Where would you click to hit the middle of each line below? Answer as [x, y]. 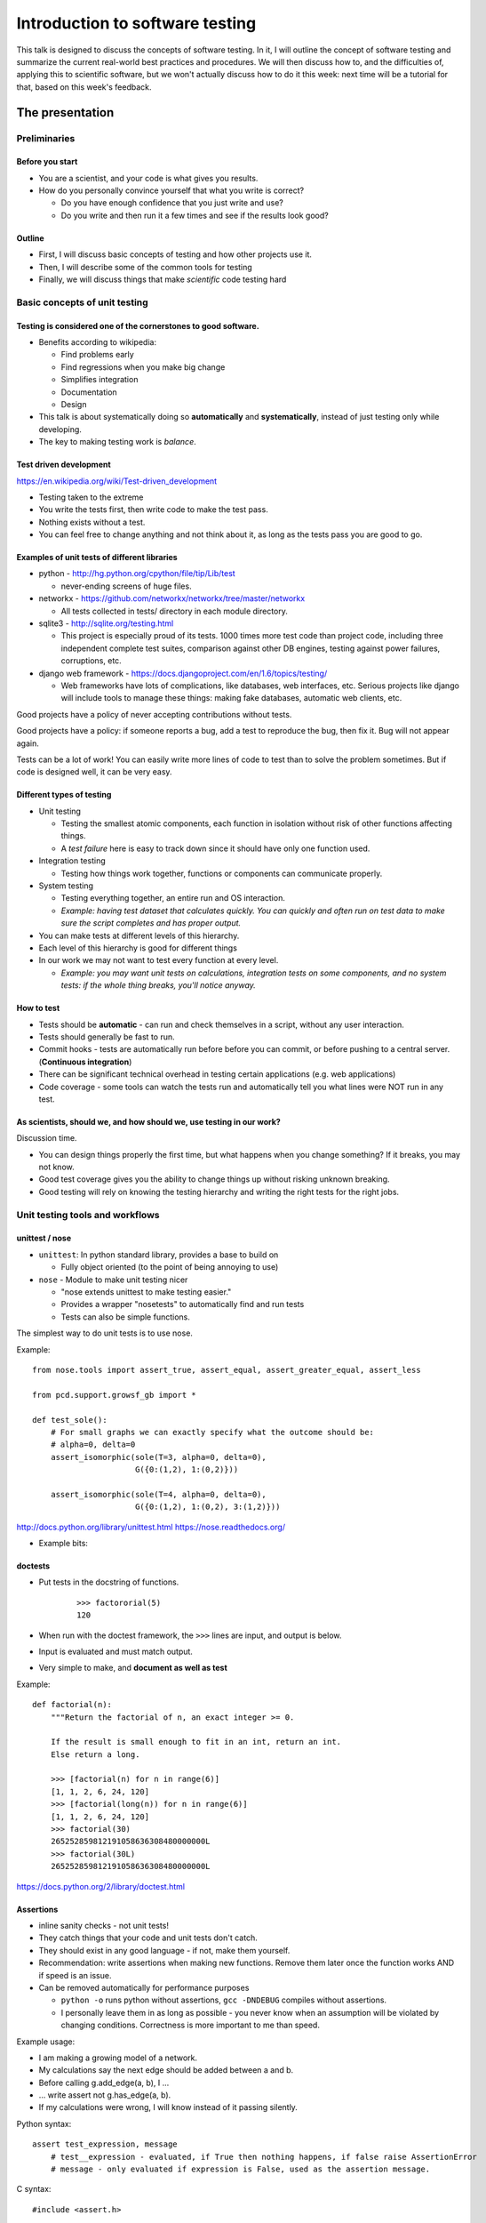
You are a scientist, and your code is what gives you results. [148, 178]
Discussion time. [47, 1138]
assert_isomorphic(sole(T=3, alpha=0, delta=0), [158, 1457]
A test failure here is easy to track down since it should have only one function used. [215, 848]
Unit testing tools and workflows [88, 1215]
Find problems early [98, 355]
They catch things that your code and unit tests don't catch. [148, 1938]
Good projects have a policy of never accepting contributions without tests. [154, 714]
